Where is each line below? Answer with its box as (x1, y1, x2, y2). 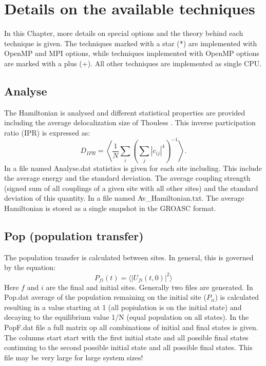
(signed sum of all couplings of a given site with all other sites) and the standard (4, 182, 258, 193)
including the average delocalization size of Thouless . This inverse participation (4, 117, 256, 128)
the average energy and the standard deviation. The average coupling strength (4, 172, 251, 183)
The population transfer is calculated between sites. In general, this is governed (4, 252, 254, 262)
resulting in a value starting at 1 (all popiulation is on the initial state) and (4, 301, 242, 312)
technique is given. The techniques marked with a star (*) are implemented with (4, 37, 257, 48)
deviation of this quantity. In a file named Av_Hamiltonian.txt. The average (4, 192, 244, 203)
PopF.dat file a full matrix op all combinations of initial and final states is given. (4, 321, 258, 332)
